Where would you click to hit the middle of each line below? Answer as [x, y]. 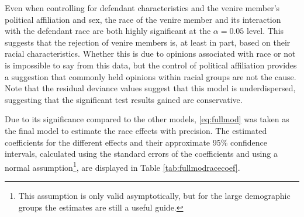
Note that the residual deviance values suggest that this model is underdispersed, [150, 88]
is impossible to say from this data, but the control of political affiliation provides [151, 65]
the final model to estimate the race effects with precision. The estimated [136, 130]
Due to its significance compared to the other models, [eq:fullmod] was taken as [147, 119]
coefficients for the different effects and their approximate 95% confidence [136, 142]
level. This [265, 31]
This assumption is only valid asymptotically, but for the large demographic [154, 195]
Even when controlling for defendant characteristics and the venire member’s [142, 8]
